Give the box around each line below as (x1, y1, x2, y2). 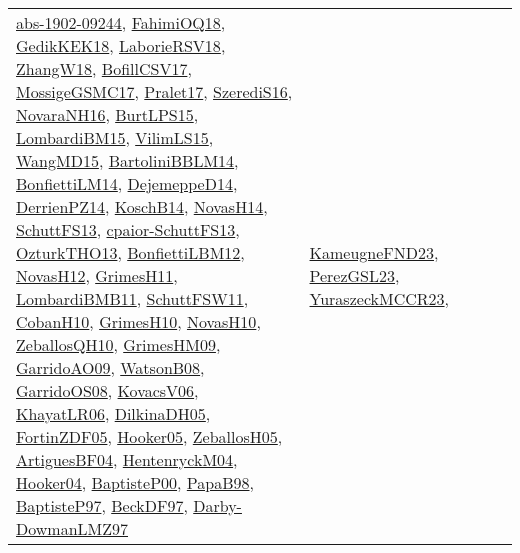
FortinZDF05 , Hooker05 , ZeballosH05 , (16, 425, 283, 448)
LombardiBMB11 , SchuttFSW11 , (16, 287, 249, 310)
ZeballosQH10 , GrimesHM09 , (16, 333, 221, 356)
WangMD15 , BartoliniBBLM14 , (16, 149, 239, 172)
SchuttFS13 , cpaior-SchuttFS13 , (16, 218, 240, 241)
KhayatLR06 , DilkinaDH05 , (16, 402, 211, 425)
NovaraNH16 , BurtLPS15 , (16, 103, 199, 126)
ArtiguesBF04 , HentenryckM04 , (16, 448, 238, 471)
